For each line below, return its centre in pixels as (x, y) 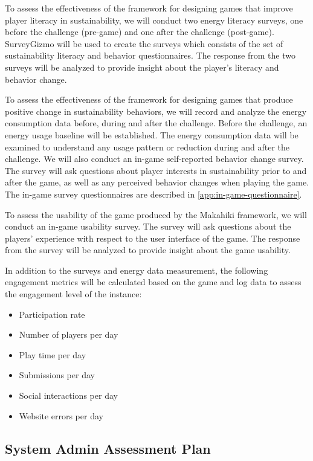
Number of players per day (69, 334)
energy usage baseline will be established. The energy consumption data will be (152, 134)
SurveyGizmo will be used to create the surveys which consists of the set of (144, 43)
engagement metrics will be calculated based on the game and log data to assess (153, 282)
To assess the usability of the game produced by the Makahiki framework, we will (156, 214)
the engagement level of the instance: (73, 294)
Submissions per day (57, 375)
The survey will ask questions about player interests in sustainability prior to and (156, 170)
